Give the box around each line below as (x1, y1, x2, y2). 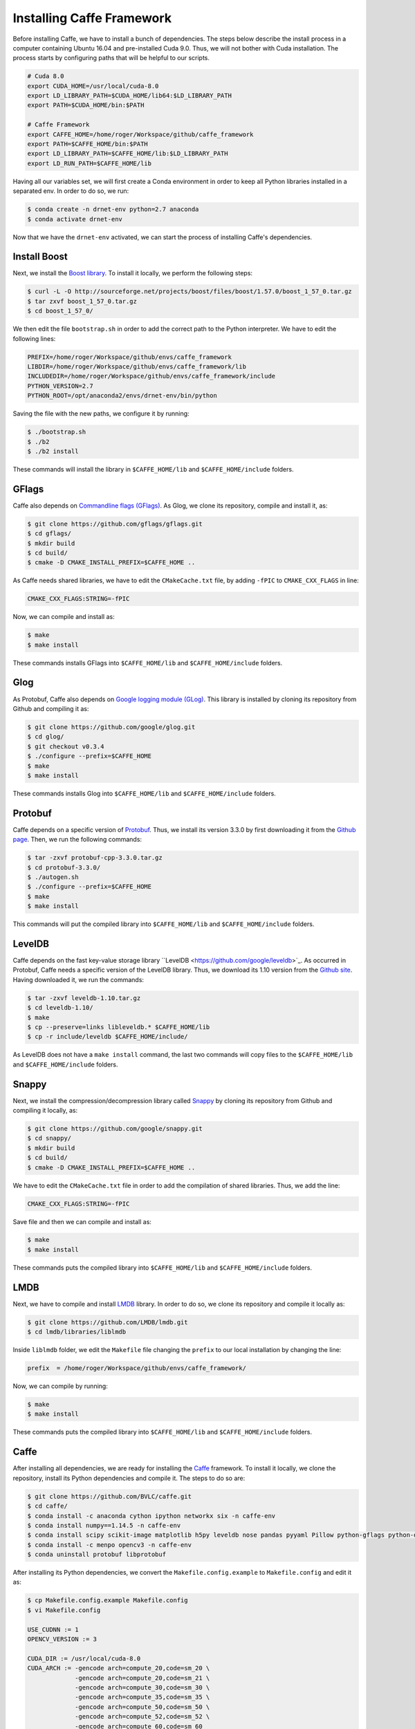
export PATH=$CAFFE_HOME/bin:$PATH (27, 140, 148, 148)
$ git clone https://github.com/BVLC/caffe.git (27, 1492, 192, 1500)
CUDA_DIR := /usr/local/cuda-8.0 (27, 1654, 141, 1663)
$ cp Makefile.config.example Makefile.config (27, 1596, 188, 1605)
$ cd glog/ (27, 733, 64, 741)
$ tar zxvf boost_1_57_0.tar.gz (27, 297, 138, 305)
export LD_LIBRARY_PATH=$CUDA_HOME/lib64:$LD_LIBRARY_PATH (27, 92, 232, 100)
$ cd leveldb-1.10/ (27, 1004, 93, 1012)
